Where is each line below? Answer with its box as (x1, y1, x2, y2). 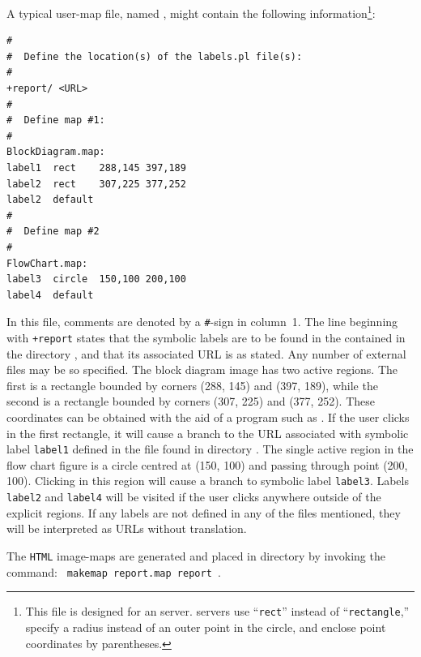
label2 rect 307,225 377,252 (6, 178, 186, 190)
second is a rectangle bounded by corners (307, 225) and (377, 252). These (6, 393, 376, 410)
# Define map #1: (6, 114, 105, 127)
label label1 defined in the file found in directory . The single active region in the (6, 440, 414, 457)
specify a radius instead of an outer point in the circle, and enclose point (25, 618, 386, 635)
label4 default (6, 289, 94, 301)
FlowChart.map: (6, 257, 88, 269)
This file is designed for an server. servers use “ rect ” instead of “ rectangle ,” (25, 603, 410, 620)
